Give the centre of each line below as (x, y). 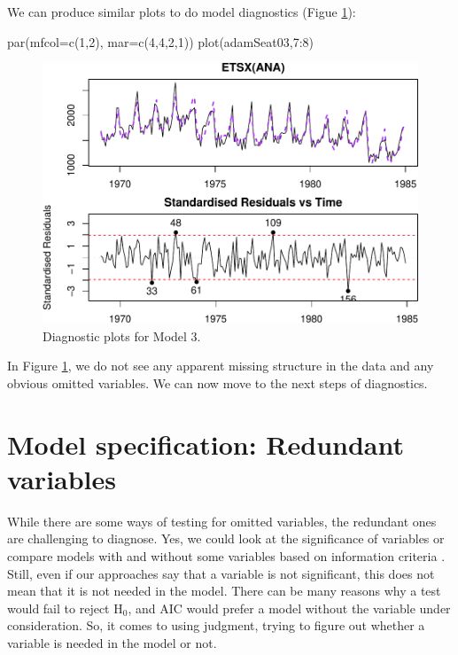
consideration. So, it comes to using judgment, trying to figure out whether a (216, 625)
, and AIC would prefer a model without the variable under (289, 608)
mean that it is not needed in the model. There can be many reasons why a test (224, 591)
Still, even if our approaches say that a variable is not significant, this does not (221, 573)
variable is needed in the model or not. (112, 642)
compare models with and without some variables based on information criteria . (226, 555)
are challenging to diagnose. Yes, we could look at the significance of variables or (226, 538)
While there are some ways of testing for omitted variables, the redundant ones (222, 521)
